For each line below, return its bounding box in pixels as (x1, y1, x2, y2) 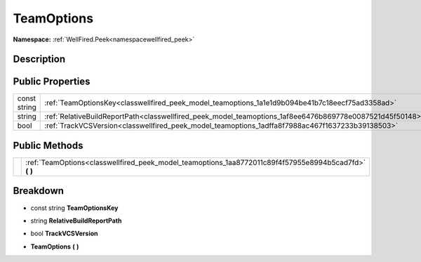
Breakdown (13, 185, 65, 197)
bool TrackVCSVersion (30, 229, 98, 238)
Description (13, 53, 66, 65)
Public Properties (13, 76, 91, 88)
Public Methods (13, 139, 83, 151)
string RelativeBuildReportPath (30, 216, 122, 225)
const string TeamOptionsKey (30, 204, 119, 212)
